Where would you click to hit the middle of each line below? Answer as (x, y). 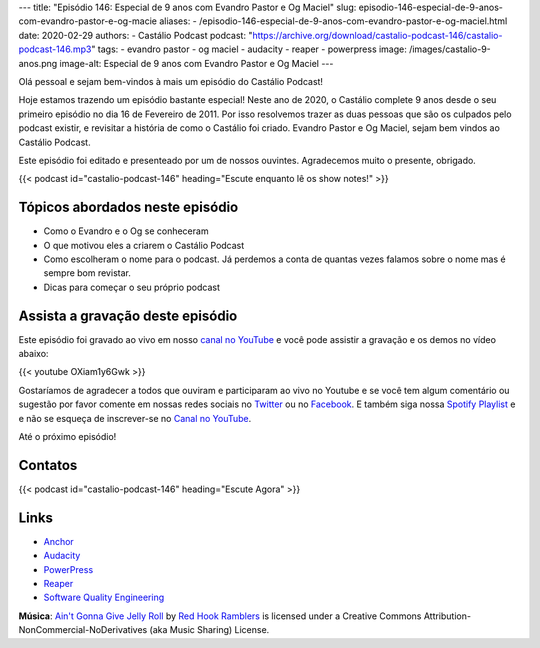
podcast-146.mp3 (55, 49)
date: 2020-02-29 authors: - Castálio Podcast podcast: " (135, 35)
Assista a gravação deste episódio (128, 315)
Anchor (58, 541)
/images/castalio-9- (450, 49)
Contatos (48, 465)
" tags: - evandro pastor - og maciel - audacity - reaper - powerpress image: (249, 49)
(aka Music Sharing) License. (209, 630)
